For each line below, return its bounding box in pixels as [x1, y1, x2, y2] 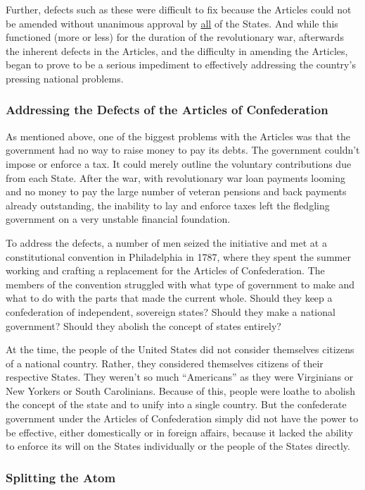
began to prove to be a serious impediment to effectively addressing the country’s [6, 57, 356, 72]
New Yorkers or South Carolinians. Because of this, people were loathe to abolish [6, 383, 355, 398]
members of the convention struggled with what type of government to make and [6, 276, 355, 291]
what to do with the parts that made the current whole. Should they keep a [6, 290, 333, 305]
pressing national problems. [6, 71, 124, 85]
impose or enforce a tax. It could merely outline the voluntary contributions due [6, 156, 352, 171]
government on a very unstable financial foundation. [6, 212, 231, 226]
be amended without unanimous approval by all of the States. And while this [6, 16, 338, 30]
